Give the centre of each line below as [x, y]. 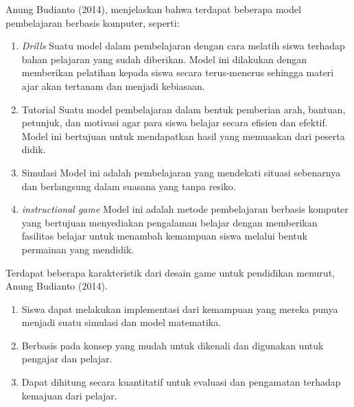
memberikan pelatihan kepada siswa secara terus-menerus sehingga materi [178, 72]
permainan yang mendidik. [78, 249]
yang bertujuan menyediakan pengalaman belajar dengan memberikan [169, 222]
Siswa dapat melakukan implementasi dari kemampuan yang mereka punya [180, 309]
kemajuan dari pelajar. [69, 395]
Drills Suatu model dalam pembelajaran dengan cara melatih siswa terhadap [183, 46]
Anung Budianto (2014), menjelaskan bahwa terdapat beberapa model [153, 9]
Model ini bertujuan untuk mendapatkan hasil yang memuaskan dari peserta [183, 136]
